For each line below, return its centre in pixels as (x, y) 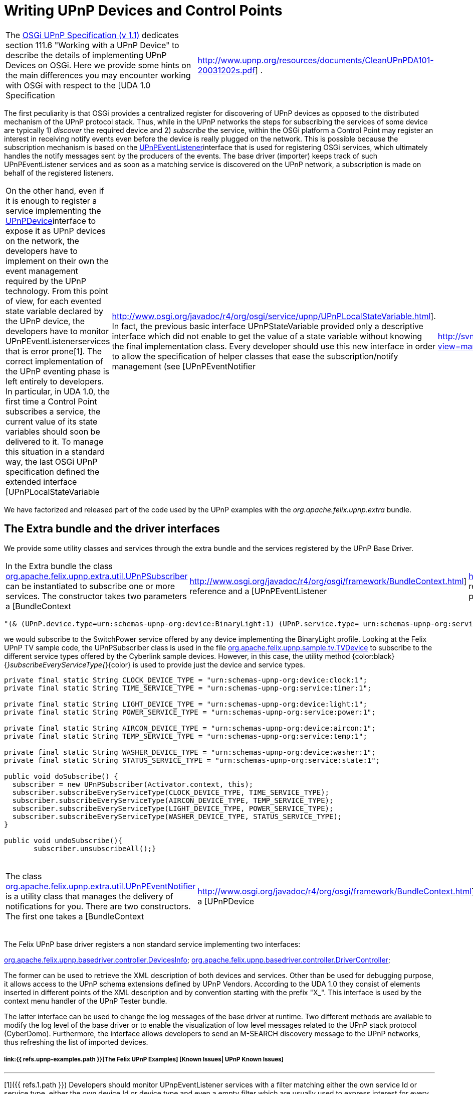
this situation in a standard (55, 451)
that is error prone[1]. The (54, 351)
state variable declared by (55, 311)
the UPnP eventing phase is (58, 371)
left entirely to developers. (55, 381)
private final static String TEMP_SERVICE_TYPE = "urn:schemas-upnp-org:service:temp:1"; (186, 736)
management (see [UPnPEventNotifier (184, 366)
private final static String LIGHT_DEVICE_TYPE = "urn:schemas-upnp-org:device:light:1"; (186, 704)
